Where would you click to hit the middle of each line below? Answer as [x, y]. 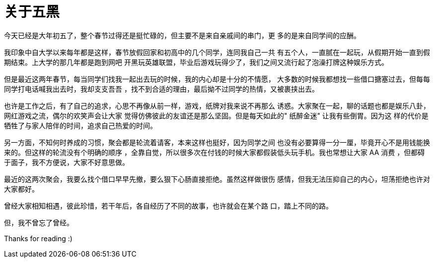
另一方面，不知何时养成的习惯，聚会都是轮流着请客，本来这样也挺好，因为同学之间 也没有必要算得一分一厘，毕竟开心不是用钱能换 [217, 142]
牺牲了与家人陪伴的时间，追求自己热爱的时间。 [80, 125]
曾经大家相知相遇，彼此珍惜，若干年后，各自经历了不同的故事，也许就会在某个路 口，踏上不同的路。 [168, 206]
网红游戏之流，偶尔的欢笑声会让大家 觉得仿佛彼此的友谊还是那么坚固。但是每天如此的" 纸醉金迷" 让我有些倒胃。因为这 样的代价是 [216, 115]
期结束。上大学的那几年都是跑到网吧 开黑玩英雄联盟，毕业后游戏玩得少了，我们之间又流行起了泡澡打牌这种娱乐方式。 [196, 62]
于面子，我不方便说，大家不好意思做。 [67, 162]
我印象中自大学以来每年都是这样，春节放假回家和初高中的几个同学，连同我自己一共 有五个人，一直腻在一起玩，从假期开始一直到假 [217, 52]
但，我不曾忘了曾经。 [39, 222]
